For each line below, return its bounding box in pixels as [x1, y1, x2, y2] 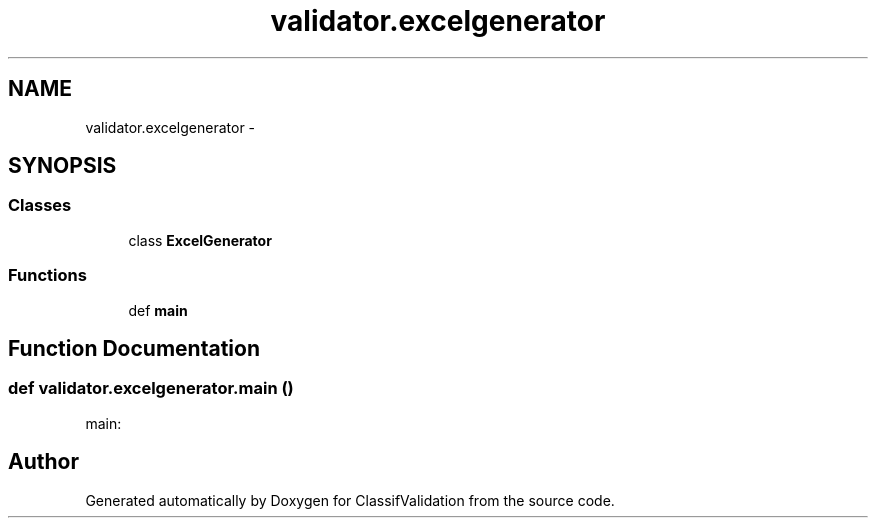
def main [128, 301, 188, 319]
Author [8, 449, 79, 475]
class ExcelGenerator [128, 231, 272, 249]
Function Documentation [8, 335, 260, 361]
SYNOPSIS [8, 153, 117, 179]
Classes [8, 195, 72, 216]
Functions [8, 265, 87, 286]
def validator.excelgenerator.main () [8, 378, 294, 399]
